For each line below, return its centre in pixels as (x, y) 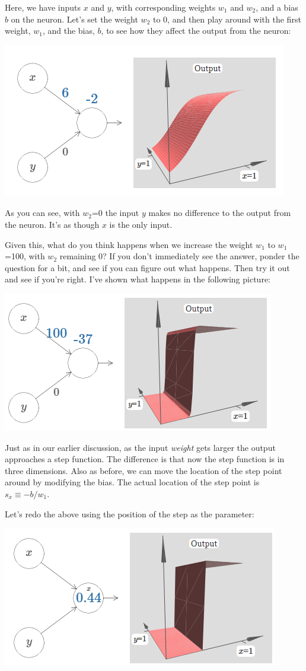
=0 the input (115, 213)
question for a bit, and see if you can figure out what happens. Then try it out (147, 267)
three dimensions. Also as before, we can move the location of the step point (144, 470)
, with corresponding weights (163, 7)
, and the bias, (68, 31)
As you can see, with (42, 213)
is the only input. (141, 224)
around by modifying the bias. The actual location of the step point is (132, 482)
